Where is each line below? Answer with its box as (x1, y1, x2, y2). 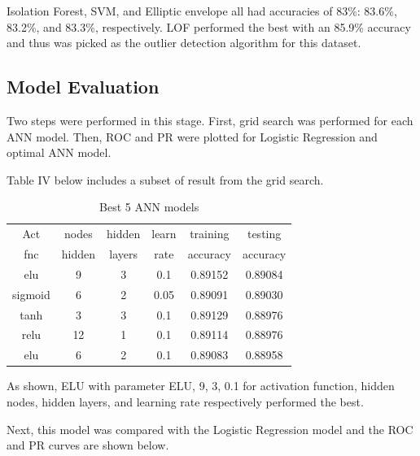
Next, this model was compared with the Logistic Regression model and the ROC (7, 420, 413, 437)
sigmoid (12, 285, 50, 302)
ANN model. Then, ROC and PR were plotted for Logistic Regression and (7, 128, 378, 145)
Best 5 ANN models (99, 198, 199, 215)
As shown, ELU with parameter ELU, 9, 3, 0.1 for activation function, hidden (7, 377, 395, 394)
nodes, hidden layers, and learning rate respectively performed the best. (7, 393, 364, 410)
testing (247, 225, 282, 242)
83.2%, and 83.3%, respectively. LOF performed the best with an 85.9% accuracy (7, 18, 411, 35)
